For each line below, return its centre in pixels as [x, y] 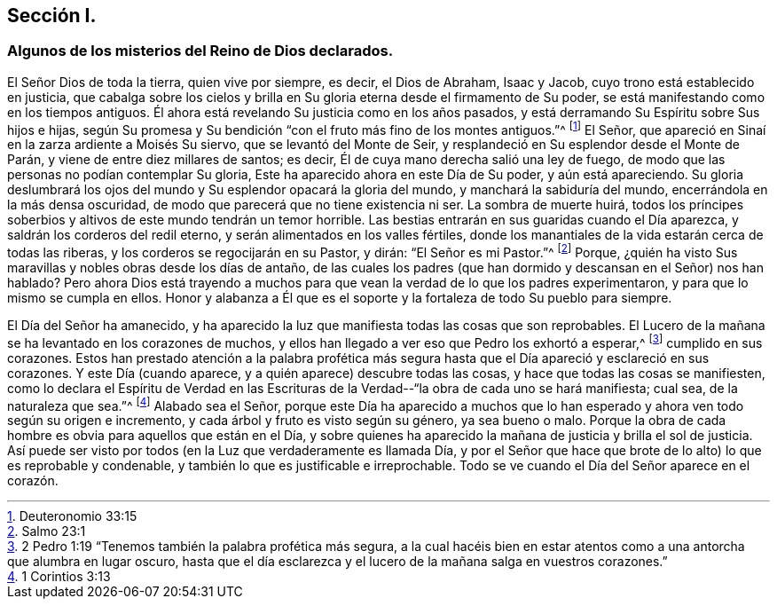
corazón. [33, 481]
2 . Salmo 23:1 [47, 531]
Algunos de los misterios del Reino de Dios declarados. [200, 51]
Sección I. [52, 16]
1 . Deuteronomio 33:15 [72, 516]
